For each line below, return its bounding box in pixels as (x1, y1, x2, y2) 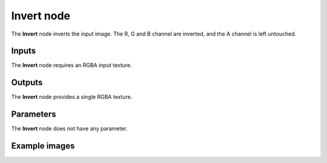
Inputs (11, 46, 36, 56)
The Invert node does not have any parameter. (11, 125, 128, 132)
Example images (11, 141, 75, 151)
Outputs (11, 77, 43, 88)
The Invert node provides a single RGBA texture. (11, 94, 133, 101)
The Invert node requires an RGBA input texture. (11, 62, 133, 69)
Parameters (11, 109, 56, 120)
